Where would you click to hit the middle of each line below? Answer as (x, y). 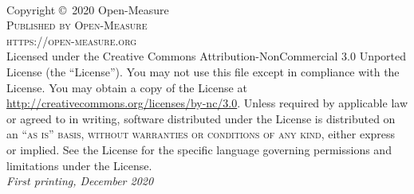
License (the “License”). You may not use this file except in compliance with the (203, 71)
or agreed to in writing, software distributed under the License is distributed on (201, 118)
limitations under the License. (79, 165)
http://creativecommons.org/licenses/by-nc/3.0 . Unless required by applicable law (207, 103)
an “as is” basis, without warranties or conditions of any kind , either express (201, 134)
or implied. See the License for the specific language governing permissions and (199, 149)
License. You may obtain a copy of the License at (127, 87)
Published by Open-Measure (77, 25)
